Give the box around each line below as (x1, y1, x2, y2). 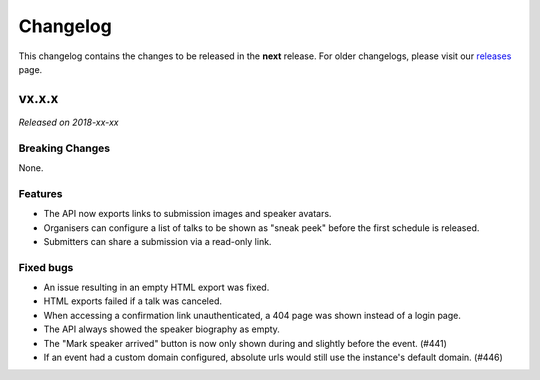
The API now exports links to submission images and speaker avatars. (43, 208, 332, 220)
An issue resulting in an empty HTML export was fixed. (43, 281, 270, 294)
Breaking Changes (18, 141, 111, 155)
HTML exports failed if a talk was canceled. (43, 295, 222, 307)
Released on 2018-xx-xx (18, 116, 119, 128)
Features (18, 186, 63, 200)
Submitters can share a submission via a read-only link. (43, 235, 272, 247)
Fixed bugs (18, 260, 74, 274)
